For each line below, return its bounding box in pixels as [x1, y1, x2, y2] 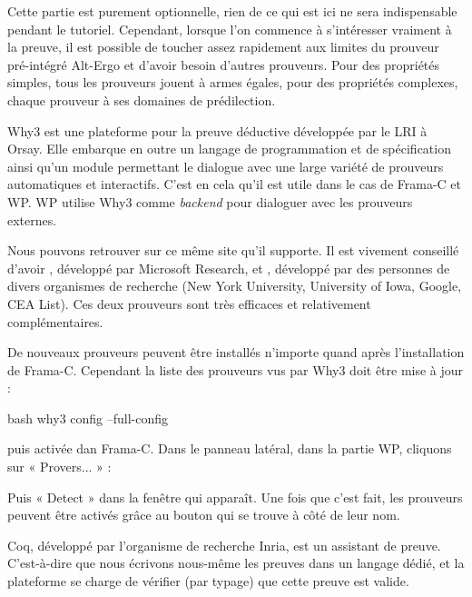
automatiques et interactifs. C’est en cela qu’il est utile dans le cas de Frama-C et [7, 174, 461, 194]
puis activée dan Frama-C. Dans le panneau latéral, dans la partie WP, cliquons [7, 439, 452, 458]
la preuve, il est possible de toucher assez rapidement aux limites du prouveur [7, 37, 439, 56]
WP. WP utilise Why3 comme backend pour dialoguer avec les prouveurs [7, 192, 413, 211]
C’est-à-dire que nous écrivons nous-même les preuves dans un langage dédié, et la [7, 553, 465, 572]
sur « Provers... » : [7, 457, 112, 476]
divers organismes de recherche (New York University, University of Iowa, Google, [7, 276, 462, 295]
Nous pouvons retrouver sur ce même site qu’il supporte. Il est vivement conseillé [7, 241, 459, 260]
